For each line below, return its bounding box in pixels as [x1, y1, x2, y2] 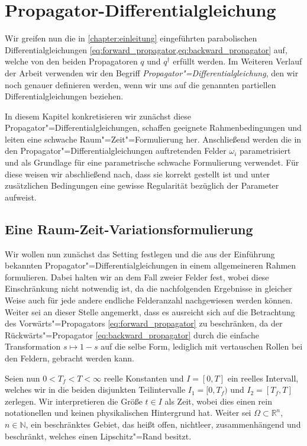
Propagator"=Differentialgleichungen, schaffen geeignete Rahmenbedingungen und [5, 121, 302, 134]
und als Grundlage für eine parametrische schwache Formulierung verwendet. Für [5, 156, 299, 169]
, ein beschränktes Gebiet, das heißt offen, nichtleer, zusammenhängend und [25, 418, 301, 430]
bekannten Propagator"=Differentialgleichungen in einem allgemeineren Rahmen [5, 259, 296, 272]
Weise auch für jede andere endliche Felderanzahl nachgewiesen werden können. [5, 294, 293, 306]
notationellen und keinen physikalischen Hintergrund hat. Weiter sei [5, 406, 251, 419]
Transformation [5, 340, 61, 353]
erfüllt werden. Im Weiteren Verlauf [173, 55, 302, 67]
